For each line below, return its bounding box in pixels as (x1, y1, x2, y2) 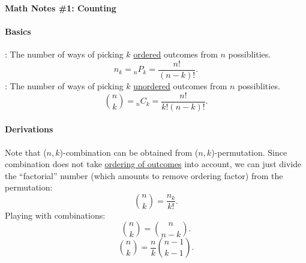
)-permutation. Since (211, 146, 287, 158)
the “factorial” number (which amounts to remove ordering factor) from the (5, 169, 283, 182)
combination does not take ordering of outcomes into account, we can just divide (5, 158, 302, 170)
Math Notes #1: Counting (5, 2, 116, 14)
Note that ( (5, 146, 47, 158)
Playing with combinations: (5, 208, 106, 221)
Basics (5, 25, 31, 38)
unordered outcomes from (133, 80, 227, 92)
